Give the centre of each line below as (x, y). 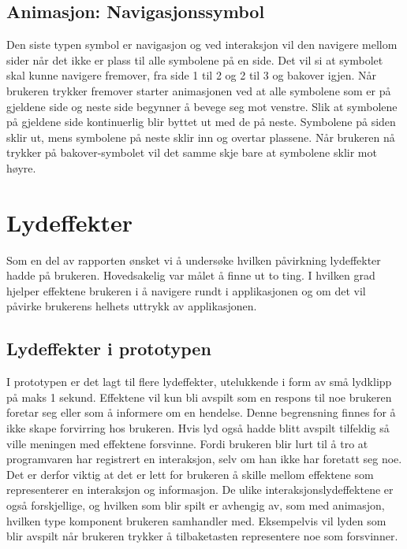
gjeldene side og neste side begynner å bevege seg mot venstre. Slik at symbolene (202, 106)
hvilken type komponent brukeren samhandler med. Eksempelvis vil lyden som (196, 520)
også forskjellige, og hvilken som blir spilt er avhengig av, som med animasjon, (196, 505)
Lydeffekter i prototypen (109, 349)
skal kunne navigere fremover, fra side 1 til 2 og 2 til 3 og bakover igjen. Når (191, 75)
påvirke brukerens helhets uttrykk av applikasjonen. (132, 306)
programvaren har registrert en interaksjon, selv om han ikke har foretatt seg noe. (204, 459)
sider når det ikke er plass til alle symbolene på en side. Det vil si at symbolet (195, 59)
